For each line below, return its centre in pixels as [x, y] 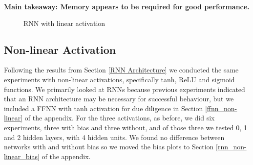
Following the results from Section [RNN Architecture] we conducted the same [121, 70]
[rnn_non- [231, 147]
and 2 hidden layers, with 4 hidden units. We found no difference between [114, 137]
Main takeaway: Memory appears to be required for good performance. [127, 6]
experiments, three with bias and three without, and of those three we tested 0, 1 [126, 127]
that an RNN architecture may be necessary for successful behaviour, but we [119, 99]
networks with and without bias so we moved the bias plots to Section [109, 147]
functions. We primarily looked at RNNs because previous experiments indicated [125, 89]
